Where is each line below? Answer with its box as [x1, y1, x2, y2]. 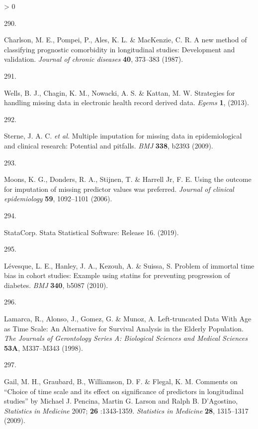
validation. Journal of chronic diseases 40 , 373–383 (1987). [4, 54, 183, 64]
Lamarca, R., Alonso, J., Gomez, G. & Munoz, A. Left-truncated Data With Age [4, 313, 252, 324]
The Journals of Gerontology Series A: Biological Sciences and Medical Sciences [4, 333, 248, 343]
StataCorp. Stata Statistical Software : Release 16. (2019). [4, 227, 179, 237]
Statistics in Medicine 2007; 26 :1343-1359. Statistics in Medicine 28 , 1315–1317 [4, 405, 249, 416]
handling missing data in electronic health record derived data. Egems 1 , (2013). [4, 97, 249, 108]
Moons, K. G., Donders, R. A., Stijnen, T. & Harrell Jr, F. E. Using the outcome [4, 174, 252, 184]
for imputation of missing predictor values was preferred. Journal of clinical [4, 183, 234, 194]
